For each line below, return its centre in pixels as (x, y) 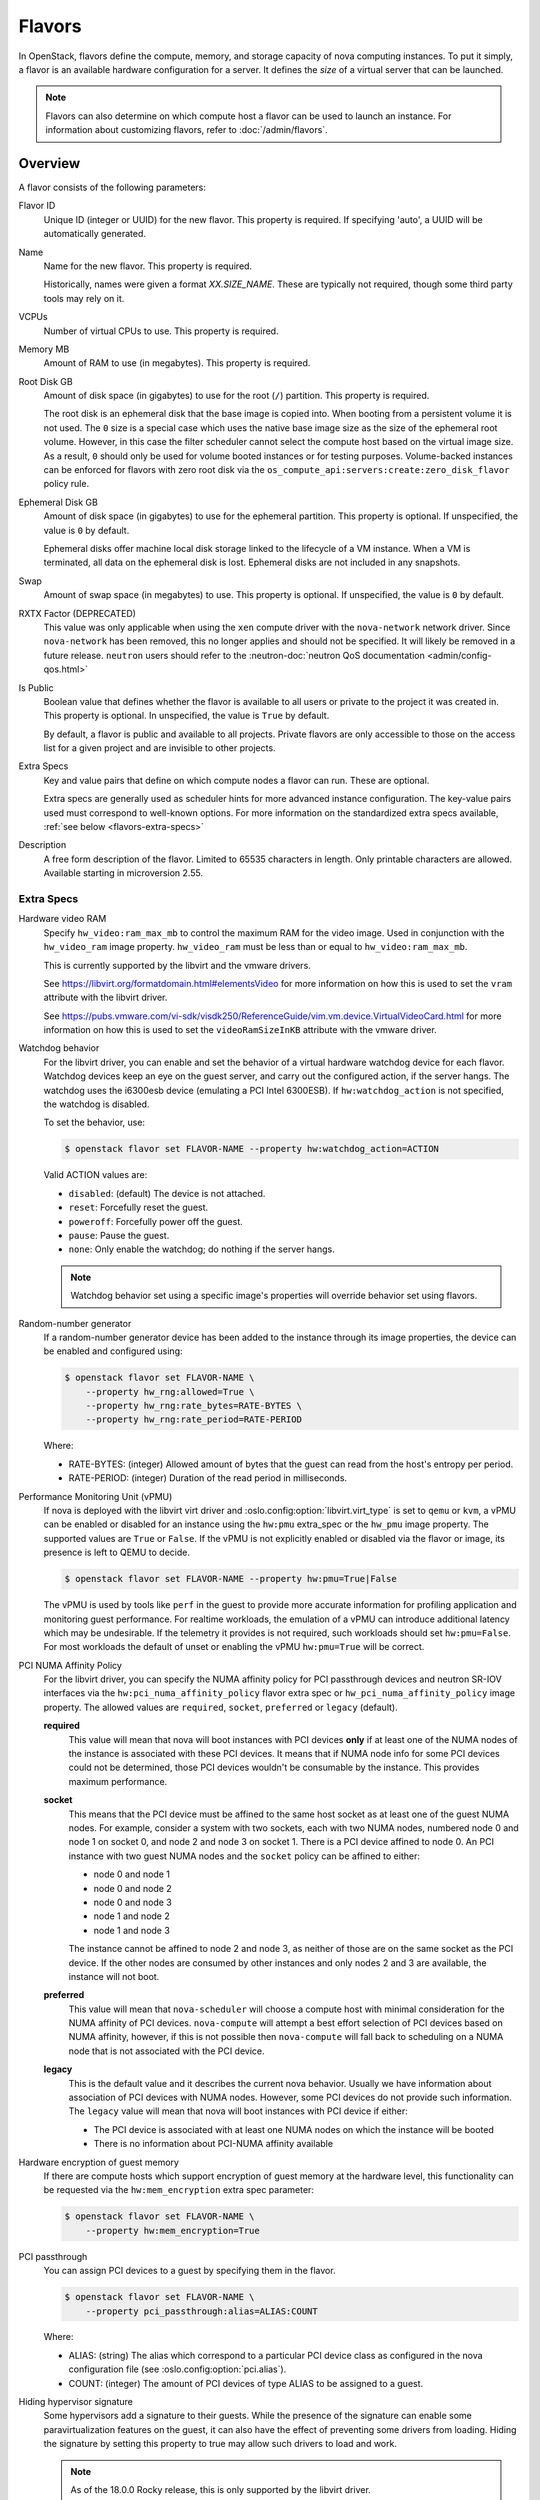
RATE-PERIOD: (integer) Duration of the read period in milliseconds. (208, 1478)
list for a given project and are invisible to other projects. (159, 748)
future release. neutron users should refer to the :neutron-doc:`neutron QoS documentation (234, 655)
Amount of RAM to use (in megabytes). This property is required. (177, 363)
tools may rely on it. (84, 298)
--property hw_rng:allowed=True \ (170, 1391)
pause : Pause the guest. (119, 1235)
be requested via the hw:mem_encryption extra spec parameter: (179, 2190)
